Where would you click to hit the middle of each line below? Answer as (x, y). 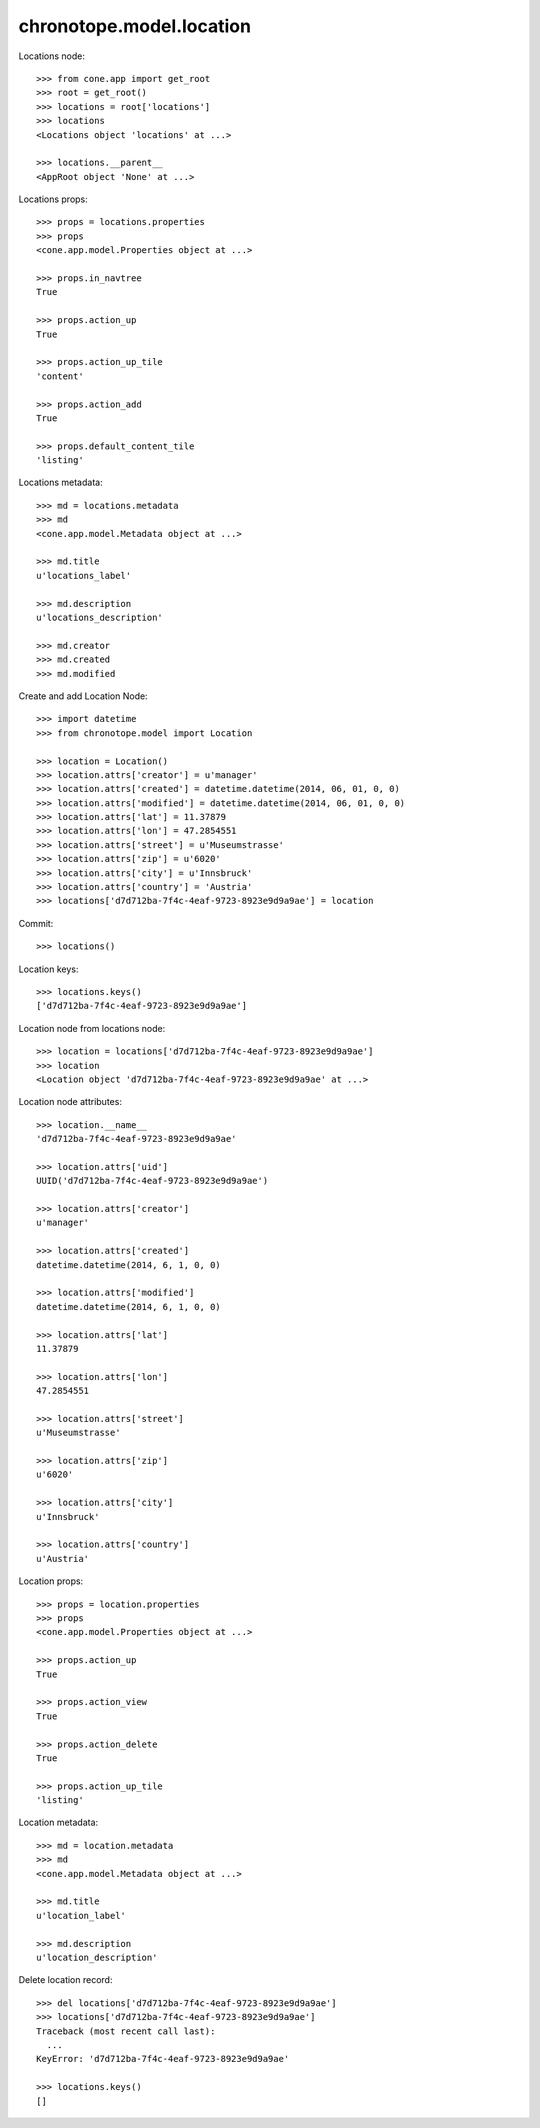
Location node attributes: (70, 1102)
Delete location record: (65, 1980)
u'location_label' (81, 1915)
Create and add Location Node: (83, 696)
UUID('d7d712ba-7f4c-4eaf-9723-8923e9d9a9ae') (152, 1181)
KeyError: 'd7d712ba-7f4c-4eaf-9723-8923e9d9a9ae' (163, 2059)
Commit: (36, 923)
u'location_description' (97, 1957)
